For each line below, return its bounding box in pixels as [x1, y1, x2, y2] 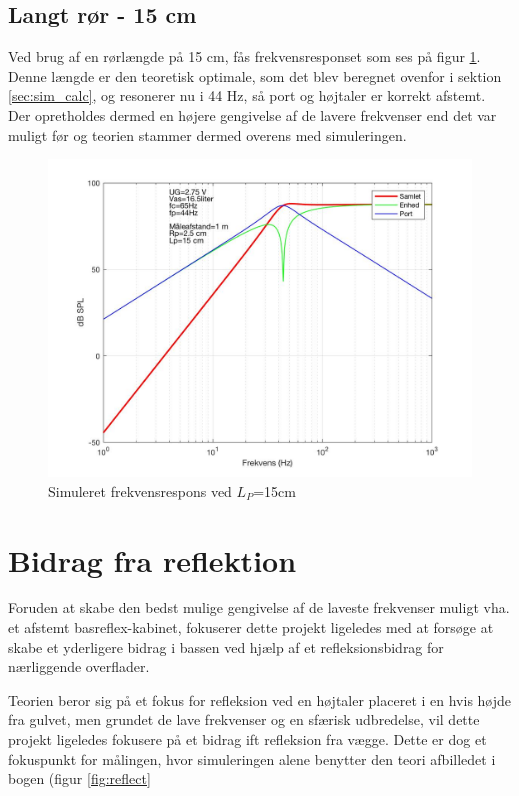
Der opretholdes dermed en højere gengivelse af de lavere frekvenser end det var [8, 104, 497, 125]
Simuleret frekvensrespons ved [48, 480, 232, 501]
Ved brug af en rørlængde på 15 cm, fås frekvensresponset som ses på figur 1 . [8, 46, 481, 67]
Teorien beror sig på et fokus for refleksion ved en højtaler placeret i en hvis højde [8, 689, 512, 710]
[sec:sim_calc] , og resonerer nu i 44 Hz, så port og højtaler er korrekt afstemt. [8, 85, 486, 106]
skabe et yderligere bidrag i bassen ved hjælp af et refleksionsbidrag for [8, 636, 444, 657]
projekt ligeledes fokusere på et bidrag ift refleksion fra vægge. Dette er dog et [8, 729, 487, 750]
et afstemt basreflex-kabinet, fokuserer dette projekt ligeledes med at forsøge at [8, 617, 494, 638]
